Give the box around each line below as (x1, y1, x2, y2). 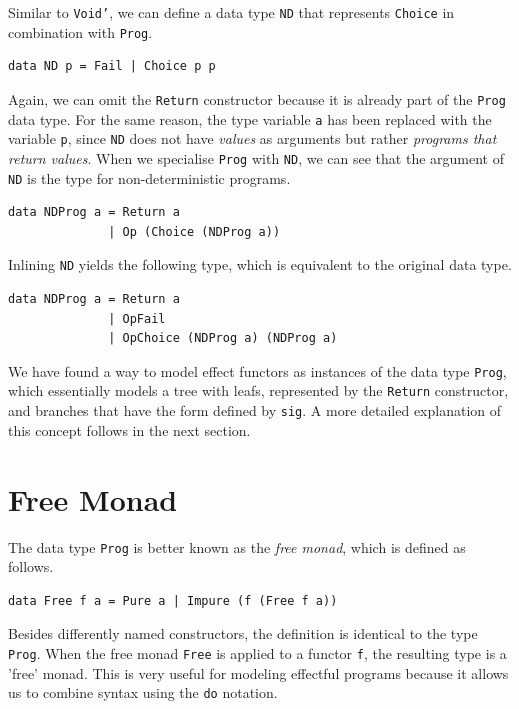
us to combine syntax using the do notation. (8, 682, 278, 703)
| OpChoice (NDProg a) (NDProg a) (108, 331, 338, 346)
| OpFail (108, 311, 166, 326)
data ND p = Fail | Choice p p (8, 59, 216, 74)
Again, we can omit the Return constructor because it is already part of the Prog (8, 88, 506, 109)
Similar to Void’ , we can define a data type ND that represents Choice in (8, 2, 455, 22)
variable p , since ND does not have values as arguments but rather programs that (8, 128, 497, 149)
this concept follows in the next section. (8, 419, 251, 440)
